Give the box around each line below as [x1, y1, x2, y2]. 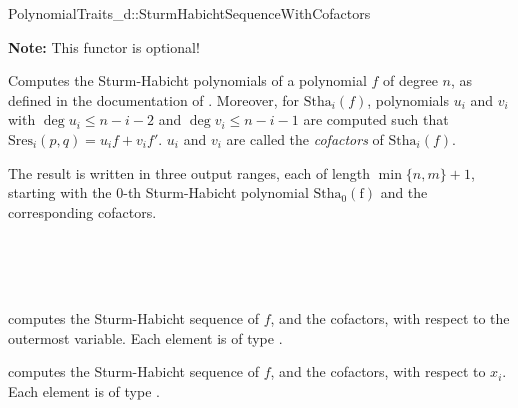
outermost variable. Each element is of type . [8, 327, 283, 348]
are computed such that [303, 109, 449, 130]
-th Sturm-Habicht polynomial [123, 182, 309, 203]
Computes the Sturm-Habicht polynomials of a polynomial [8, 70, 367, 91]
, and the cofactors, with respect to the [270, 308, 510, 329]
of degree [382, 70, 438, 91]
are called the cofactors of [226, 128, 384, 149]
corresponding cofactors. [8, 201, 157, 222]
